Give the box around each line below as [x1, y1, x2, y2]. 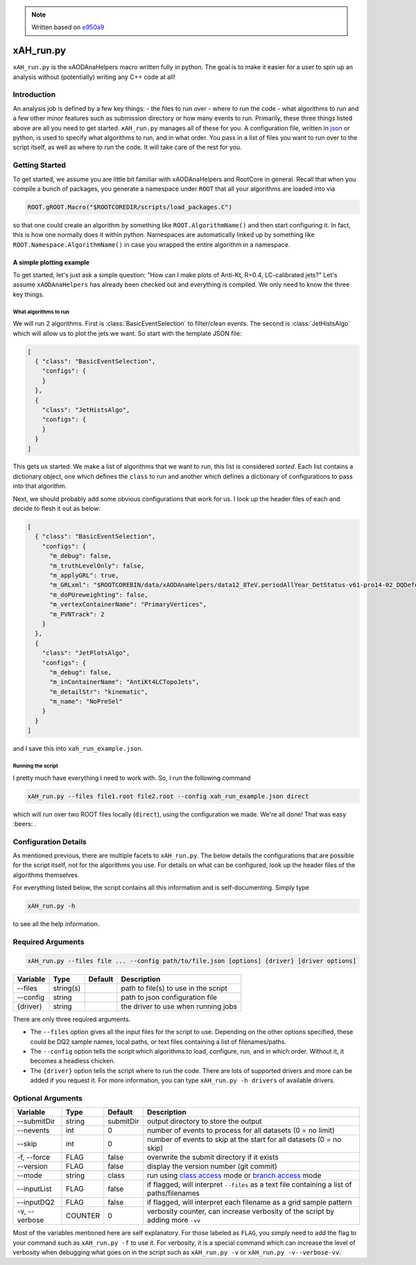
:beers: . [12, 819, 37, 828]
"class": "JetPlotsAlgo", [42, 649, 130, 657]
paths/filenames [146, 1189, 200, 1198]
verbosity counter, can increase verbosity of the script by [146, 1207, 335, 1216]
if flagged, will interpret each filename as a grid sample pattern [146, 1198, 352, 1207]
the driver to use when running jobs [121, 1002, 237, 1011]
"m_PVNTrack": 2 [49, 610, 105, 618]
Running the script [12, 762, 58, 769]
